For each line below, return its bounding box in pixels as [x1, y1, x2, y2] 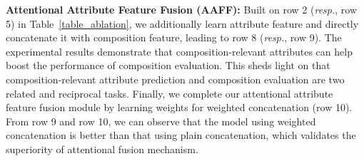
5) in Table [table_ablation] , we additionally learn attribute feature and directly [6, 16, 359, 31]
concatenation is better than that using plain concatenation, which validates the [6, 128, 356, 142]
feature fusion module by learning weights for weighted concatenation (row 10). [6, 100, 353, 115]
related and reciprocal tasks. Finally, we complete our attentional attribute [6, 85, 333, 100]
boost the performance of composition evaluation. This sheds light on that [6, 58, 330, 73]
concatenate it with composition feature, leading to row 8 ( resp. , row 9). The [6, 30, 342, 45]
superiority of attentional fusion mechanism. [6, 141, 198, 156]
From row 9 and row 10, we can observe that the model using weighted [6, 113, 316, 128]
